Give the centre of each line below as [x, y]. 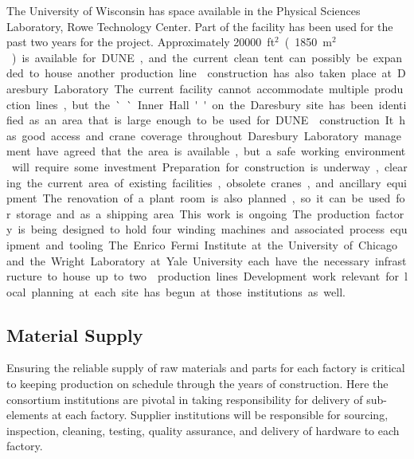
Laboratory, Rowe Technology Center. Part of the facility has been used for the [200, 26]
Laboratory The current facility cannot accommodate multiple [211, 88]
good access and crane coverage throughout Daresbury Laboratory [190, 135]
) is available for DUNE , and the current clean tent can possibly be [189, 57]
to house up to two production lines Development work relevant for [223, 276]
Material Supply [75, 334]
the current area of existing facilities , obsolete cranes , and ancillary [204, 182]
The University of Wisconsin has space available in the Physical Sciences [184, 10]
